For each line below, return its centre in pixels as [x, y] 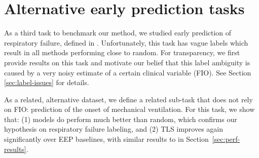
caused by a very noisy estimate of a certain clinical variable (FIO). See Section [128, 72]
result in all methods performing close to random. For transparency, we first [122, 52]
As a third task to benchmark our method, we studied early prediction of [118, 33]
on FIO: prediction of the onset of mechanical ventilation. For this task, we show [129, 109]
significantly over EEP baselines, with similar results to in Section [106, 139]
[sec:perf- [226, 139]
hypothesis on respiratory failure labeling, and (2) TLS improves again [114, 129]
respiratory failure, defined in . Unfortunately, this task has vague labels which [126, 42]
